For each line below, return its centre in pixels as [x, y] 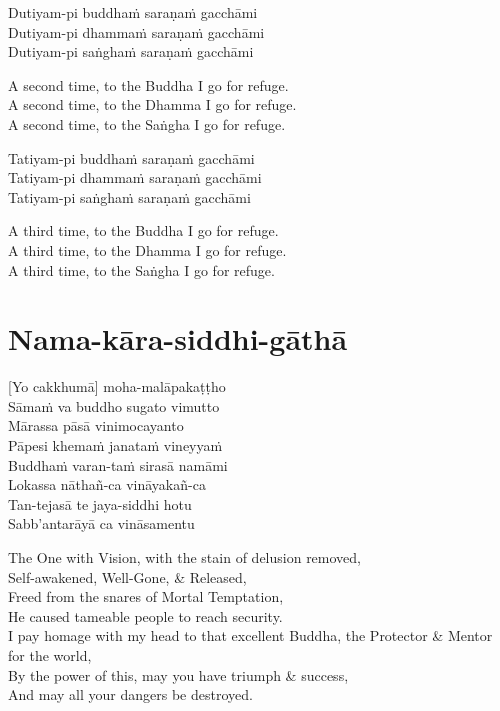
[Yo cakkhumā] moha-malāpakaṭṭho [117, 386]
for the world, [50, 654]
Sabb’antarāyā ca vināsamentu [101, 523]
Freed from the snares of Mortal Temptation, [146, 596]
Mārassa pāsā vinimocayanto [96, 425]
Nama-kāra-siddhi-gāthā [178, 338]
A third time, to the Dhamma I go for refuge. [147, 249]
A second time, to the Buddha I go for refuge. [148, 84]
